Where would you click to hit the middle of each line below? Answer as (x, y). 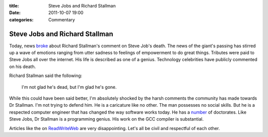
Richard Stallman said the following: (46, 76)
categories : (21, 19)
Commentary (62, 19)
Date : (15, 13)
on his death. (23, 67)
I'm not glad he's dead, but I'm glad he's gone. (69, 87)
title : (14, 6)
